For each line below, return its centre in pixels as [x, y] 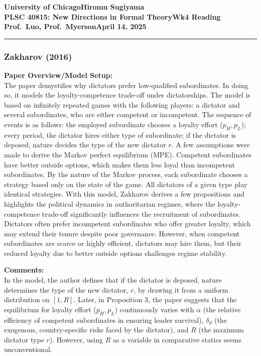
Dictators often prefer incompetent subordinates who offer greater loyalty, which [127, 224]
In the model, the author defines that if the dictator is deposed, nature [113, 280]
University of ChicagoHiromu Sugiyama [74, 7]
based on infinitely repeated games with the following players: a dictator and [122, 104]
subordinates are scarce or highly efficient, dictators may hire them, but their [123, 243]
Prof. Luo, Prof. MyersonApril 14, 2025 [75, 26]
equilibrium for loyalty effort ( [50, 309]
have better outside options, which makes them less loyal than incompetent [120, 164]
